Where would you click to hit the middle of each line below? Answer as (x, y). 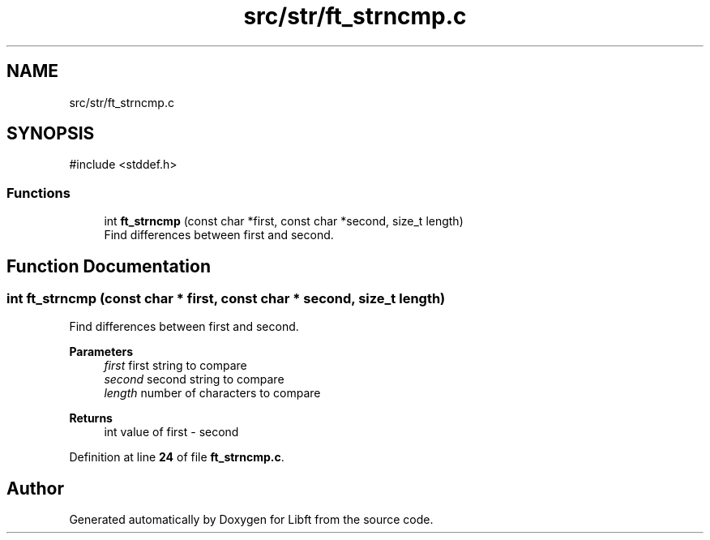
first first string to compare (175, 366)
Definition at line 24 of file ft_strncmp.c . (177, 457)
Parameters (101, 352)
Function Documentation (109, 266)
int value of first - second (171, 432)
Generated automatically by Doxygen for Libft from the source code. (251, 520)
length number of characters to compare (212, 393)
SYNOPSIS (51, 134)
